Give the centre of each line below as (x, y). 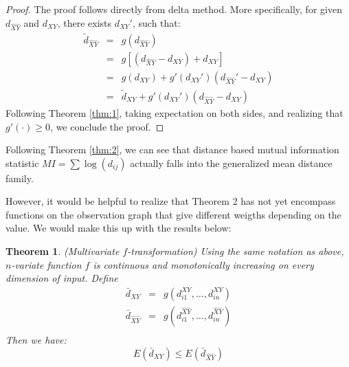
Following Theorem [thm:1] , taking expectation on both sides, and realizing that (174, 112)
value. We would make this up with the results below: (119, 228)
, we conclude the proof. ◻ (107, 126)
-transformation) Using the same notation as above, (236, 251)
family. (20, 178)
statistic (22, 163)
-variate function (46, 264)
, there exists (85, 22)
